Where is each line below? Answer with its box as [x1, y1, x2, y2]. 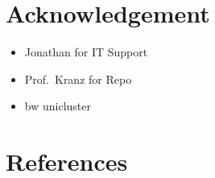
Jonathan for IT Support [24, 43, 148, 60]
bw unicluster [24, 97, 91, 114]
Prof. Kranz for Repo [24, 70, 132, 87]
